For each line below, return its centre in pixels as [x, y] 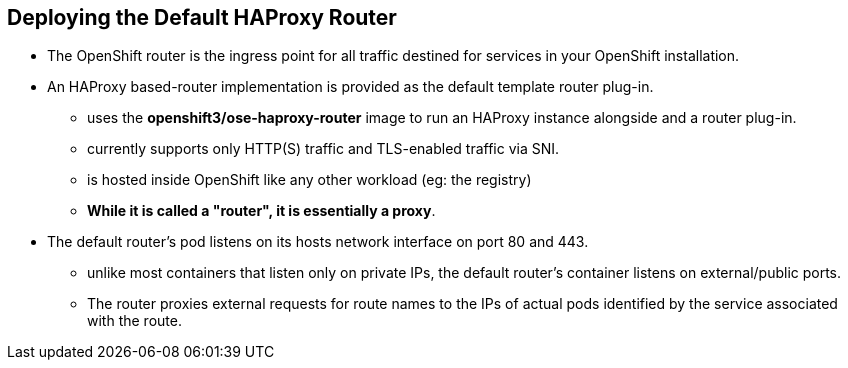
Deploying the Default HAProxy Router [202, 17]
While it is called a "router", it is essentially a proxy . [261, 211]
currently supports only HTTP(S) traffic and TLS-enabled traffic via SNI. [323, 149]
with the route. [134, 321]
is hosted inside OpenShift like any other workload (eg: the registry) [309, 180]
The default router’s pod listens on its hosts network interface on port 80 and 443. [318, 242]
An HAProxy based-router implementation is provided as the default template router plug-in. [350, 87]
